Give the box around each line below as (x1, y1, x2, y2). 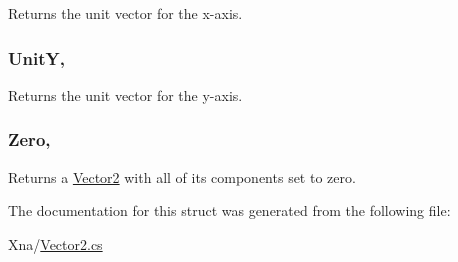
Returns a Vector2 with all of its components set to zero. (8, 166, 356, 187)
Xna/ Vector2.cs (8, 233, 103, 254)
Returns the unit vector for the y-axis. (8, 84, 243, 105)
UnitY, (8, 45, 65, 70)
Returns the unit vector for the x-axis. (8, 3, 243, 23)
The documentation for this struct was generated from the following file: (8, 200, 451, 221)
